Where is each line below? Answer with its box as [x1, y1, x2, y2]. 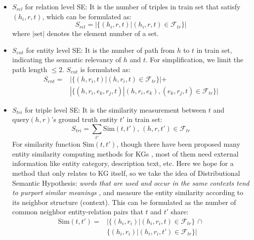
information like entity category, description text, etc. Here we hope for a [12, 158, 234, 168]
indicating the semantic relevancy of [12, 54, 122, 65]
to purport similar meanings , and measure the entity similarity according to [12, 187, 244, 198]
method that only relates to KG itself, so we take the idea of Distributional [12, 167, 240, 178]
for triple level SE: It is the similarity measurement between [25, 104, 207, 115]
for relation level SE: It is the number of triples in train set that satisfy [25, 1, 241, 11]
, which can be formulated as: [42, 11, 131, 21]
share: [170, 206, 189, 217]
